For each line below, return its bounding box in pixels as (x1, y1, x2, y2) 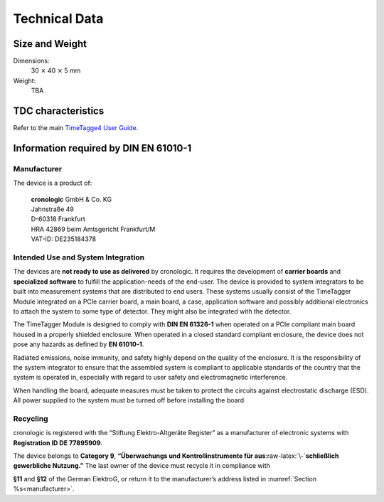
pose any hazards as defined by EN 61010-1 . (13, 340, 144, 348)
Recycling (13, 413, 49, 423)
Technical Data (13, 11, 104, 26)
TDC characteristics (13, 105, 105, 117)
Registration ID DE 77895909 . (13, 438, 103, 447)
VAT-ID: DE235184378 (31, 235, 96, 243)
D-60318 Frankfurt (31, 215, 85, 223)
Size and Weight (13, 38, 87, 50)
